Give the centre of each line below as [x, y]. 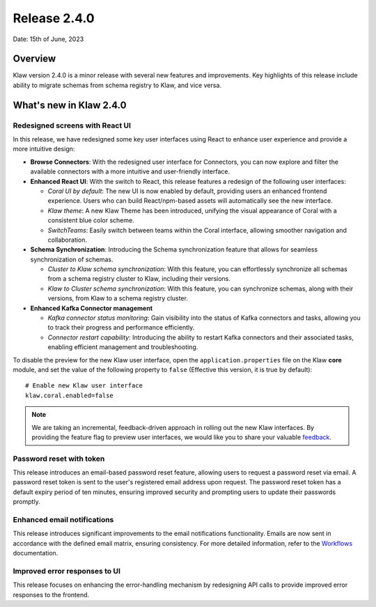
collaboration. [67, 240]
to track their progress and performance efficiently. [121, 328]
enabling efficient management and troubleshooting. [123, 347]
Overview [34, 59]
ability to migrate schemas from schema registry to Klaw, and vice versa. [117, 85]
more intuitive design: [44, 149]
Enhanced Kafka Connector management [92, 308]
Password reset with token [59, 459]
